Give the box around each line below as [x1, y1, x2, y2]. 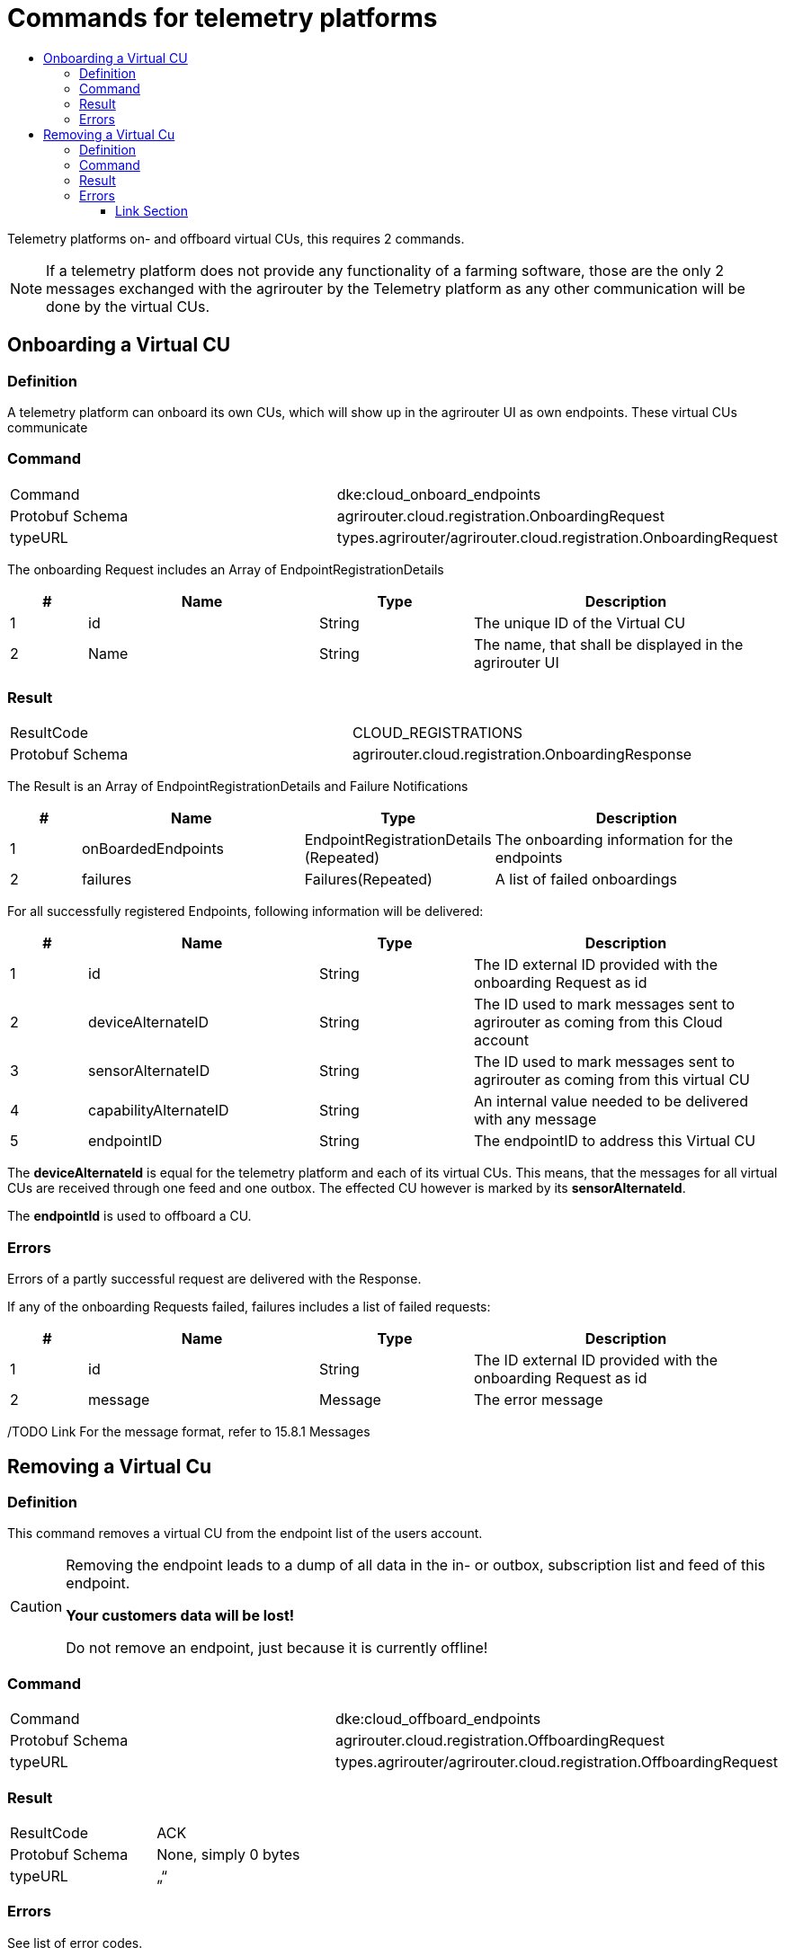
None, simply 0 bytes [156, 1845, 300, 1863]
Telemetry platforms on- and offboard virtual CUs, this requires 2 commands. [7, 230, 465, 246]
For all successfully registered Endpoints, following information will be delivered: [7, 903, 484, 920]
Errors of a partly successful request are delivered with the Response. [7, 1271, 422, 1287]
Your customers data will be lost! [66, 1606, 295, 1625]
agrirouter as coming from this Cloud [474, 1013, 723, 1032]
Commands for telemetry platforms [7, 3, 438, 33]
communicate [7, 419, 88, 435]
